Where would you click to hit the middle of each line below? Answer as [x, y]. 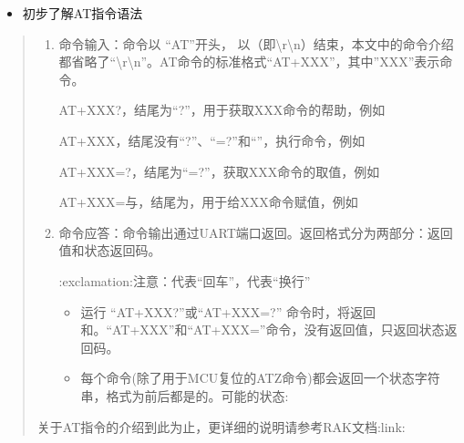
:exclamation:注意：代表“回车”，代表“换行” [185, 280]
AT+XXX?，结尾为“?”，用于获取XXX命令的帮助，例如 [222, 110]
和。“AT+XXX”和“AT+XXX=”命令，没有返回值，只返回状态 [263, 330]
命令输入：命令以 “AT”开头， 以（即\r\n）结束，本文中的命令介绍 [256, 43]
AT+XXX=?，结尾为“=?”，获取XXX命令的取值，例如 [219, 171]
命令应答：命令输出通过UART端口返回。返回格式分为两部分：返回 [256, 232]
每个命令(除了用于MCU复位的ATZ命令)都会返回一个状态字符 [260, 378]
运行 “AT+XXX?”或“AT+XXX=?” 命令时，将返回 [228, 311]
